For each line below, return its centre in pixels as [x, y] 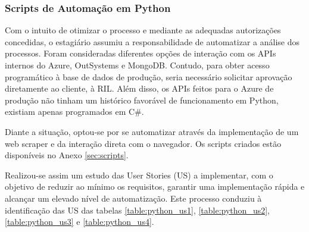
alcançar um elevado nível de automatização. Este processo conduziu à [133, 198]
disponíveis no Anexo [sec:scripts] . [67, 155]
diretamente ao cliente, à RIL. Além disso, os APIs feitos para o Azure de [139, 88]
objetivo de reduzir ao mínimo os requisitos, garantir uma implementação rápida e [155, 186]
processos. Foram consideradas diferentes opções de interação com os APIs [141, 53]
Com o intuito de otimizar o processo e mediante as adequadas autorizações [143, 30]
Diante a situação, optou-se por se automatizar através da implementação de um [152, 131]
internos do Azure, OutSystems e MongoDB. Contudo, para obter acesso [137, 65]
